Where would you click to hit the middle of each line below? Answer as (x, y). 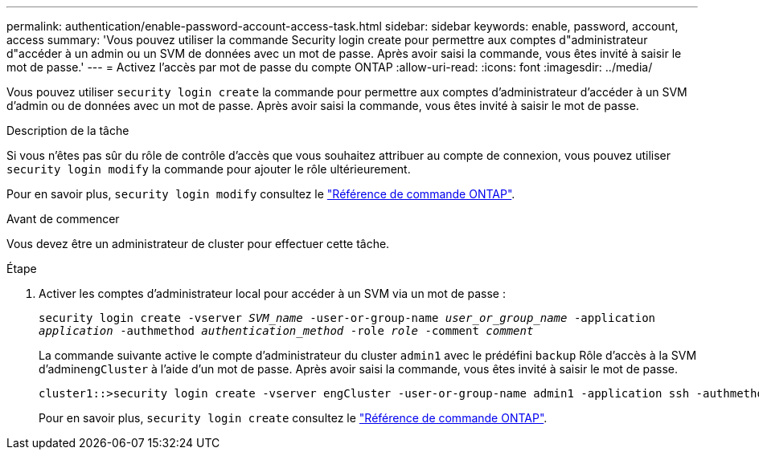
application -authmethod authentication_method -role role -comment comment (286, 331)
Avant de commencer (63, 219)
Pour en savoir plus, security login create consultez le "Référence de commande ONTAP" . (293, 418)
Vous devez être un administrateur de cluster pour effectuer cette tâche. (198, 244)
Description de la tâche (68, 130)
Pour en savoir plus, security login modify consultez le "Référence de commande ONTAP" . (261, 194)
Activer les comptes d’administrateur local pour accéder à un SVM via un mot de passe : (272, 293)
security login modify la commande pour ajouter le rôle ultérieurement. (209, 169)
